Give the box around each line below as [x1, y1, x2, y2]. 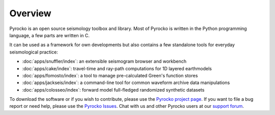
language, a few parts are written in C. [9, 32, 90, 38]
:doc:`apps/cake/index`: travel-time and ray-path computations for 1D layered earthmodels [22, 65, 212, 71]
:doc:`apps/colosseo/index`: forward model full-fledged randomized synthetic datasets [22, 87, 205, 93]
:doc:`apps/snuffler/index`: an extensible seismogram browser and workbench [22, 59, 187, 65]
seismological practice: [9, 49, 58, 55]
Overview [9, 8, 51, 19]
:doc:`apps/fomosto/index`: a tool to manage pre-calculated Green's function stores [22, 72, 198, 78]
